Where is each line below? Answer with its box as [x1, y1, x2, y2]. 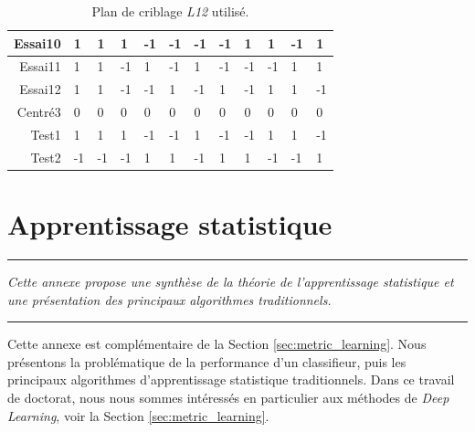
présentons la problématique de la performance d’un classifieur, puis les [7, 352, 406, 371]
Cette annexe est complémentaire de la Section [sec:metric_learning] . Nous [7, 334, 427, 353]
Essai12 [19, 79, 61, 99]
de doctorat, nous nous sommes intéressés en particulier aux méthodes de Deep [7, 388, 449, 406]
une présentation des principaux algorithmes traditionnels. [7, 290, 332, 309]
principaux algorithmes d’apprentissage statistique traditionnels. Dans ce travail [7, 370, 455, 389]
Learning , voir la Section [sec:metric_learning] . [7, 406, 269, 425]
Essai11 [19, 57, 61, 76]
